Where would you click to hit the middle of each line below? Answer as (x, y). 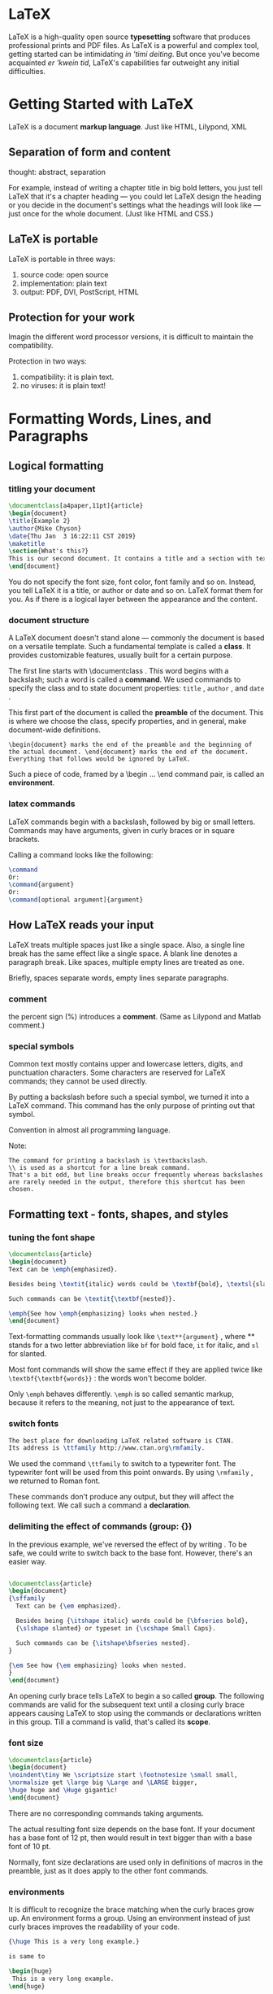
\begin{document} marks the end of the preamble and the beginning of (130, 745)
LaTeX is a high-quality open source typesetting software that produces (130, 37)
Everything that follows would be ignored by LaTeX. (100, 759)
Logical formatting (56, 466)
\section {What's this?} (49, 551)
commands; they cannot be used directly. (78, 1081)
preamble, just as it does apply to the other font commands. (108, 1870)
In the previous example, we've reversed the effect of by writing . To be (128, 1544)
